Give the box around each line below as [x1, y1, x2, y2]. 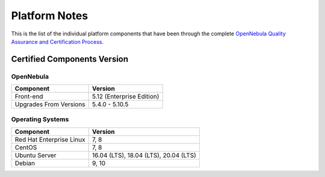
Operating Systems [11, 115, 69, 124]
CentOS [14, 143, 37, 151]
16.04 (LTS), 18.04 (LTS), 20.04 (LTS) [91, 151, 197, 159]
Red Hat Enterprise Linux [14, 135, 85, 143]
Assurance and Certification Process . [11, 38, 104, 45]
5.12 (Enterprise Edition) [92, 92, 159, 101]
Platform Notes [11, 9, 88, 22]
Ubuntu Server [14, 151, 57, 159]
